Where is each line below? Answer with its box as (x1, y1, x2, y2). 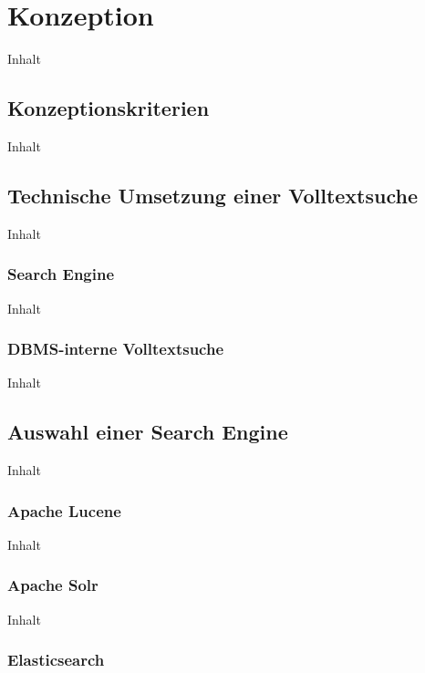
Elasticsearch (7, 648, 105, 671)
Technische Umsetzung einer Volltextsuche (7, 181, 418, 209)
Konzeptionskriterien (7, 94, 210, 122)
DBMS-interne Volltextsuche (7, 337, 224, 360)
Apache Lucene (7, 499, 121, 522)
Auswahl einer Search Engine (7, 418, 288, 446)
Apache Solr (7, 574, 98, 596)
